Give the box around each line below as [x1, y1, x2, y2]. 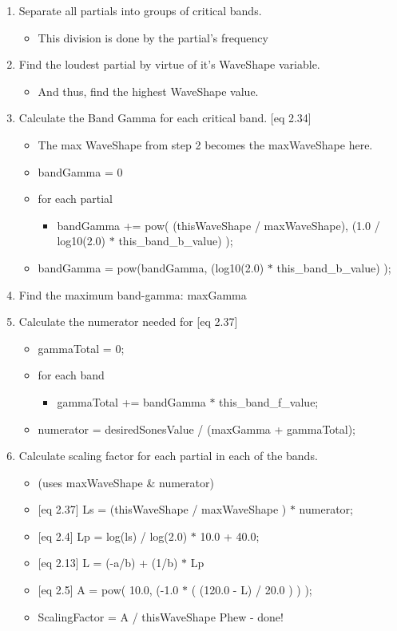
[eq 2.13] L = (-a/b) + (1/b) [38, 554, 178, 571]
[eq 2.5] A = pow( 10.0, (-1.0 [38, 581, 179, 598]
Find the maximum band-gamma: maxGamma [18, 286, 247, 303]
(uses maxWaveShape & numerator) [38, 474, 214, 490]
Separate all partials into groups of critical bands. [18, 2, 262, 18]
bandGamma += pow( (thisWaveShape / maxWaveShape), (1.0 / [57, 216, 380, 233]
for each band [38, 367, 105, 383]
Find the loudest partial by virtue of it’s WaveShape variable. [18, 56, 320, 73]
